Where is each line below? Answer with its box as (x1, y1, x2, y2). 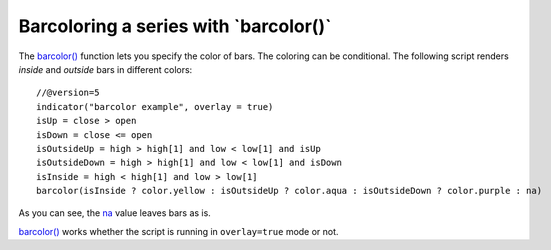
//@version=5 (36, 87, 100, 99)
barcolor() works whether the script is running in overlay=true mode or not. (18, 225, 339, 237)
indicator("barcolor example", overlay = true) (36, 101, 274, 112)
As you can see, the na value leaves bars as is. (18, 207, 212, 219)
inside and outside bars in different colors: (18, 63, 193, 75)
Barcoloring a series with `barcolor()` (18, 15, 332, 37)
